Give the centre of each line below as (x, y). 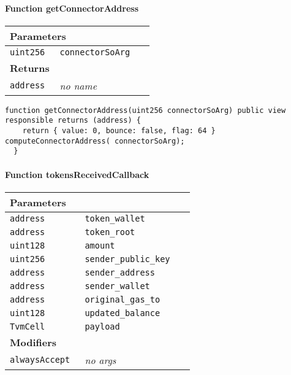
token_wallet (115, 218)
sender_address (120, 272)
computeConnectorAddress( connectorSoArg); (95, 141)
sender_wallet (117, 286)
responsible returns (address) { (73, 121)
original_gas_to (123, 299)
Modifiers (33, 342)
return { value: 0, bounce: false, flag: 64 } (119, 131)
